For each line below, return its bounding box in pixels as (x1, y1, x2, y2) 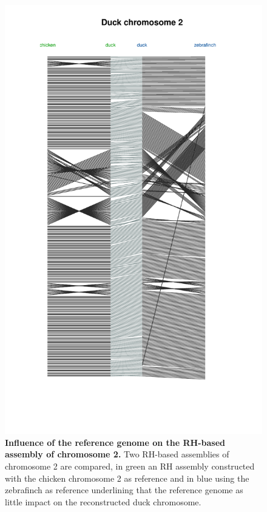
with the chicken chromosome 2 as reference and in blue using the (5, 471, 249, 484)
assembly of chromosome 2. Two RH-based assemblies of (5, 448, 229, 460)
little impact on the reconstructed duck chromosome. (5, 495, 201, 508)
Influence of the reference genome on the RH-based (5, 436, 225, 448)
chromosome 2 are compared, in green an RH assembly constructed (5, 459, 255, 472)
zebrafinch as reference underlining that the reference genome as (5, 483, 243, 496)
